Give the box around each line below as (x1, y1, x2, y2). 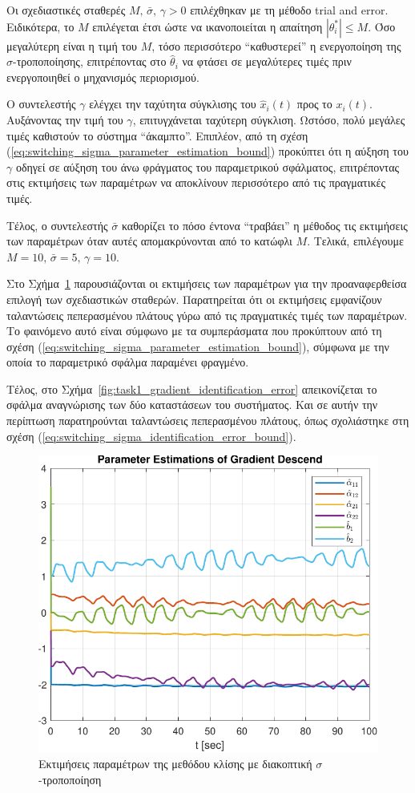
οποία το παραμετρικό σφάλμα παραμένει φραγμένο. (6, 354, 249, 370)
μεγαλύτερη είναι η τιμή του (6, 37, 138, 54)
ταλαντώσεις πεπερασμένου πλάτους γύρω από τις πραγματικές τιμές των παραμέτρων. (6, 306, 408, 323)
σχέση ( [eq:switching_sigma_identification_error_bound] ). (6, 427, 296, 444)
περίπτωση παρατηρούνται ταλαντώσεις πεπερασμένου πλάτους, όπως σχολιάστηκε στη (6, 412, 409, 429)
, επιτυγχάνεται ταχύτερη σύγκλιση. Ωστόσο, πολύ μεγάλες (132, 111, 405, 127)
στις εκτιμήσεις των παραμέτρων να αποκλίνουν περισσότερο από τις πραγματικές (6, 174, 385, 191)
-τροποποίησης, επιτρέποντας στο (13, 53, 167, 70)
